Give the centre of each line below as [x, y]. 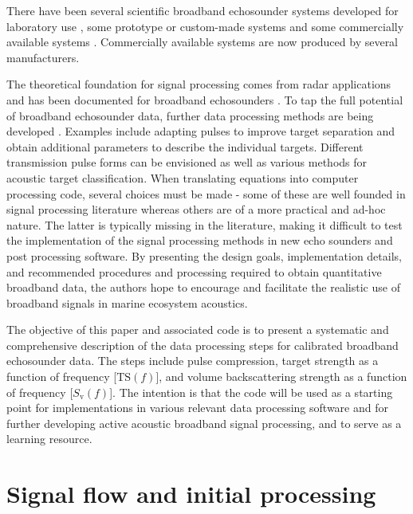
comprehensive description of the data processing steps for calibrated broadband [203, 345]
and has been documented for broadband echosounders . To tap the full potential [205, 99]
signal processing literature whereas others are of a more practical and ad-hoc [196, 209]
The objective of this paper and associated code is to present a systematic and [198, 330]
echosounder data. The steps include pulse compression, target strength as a [193, 361]
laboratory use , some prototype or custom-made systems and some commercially [205, 26]
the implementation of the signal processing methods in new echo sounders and [200, 240]
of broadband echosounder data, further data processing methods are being [190, 115]
